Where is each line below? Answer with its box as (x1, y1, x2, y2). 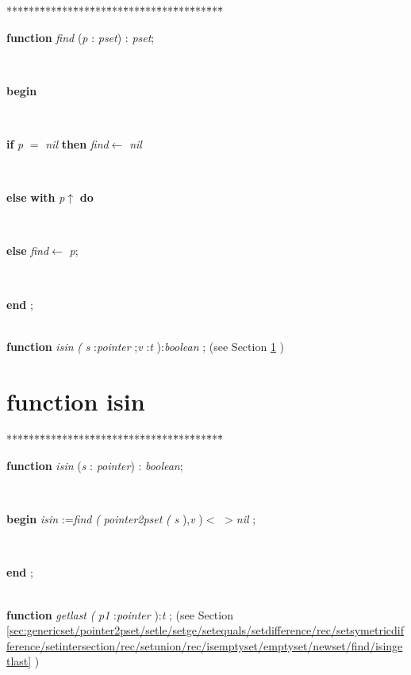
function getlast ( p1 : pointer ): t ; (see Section (6, 606, 233, 623)
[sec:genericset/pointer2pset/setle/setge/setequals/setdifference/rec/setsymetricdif (6, 622, 404, 638)
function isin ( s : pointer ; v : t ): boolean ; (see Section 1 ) (6, 337, 284, 354)
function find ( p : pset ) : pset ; (6, 29, 155, 45)
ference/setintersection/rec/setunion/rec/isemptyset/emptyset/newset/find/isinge (6, 637, 403, 654)
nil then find (45, 135, 109, 152)
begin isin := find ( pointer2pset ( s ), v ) (6, 511, 203, 527)
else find (6, 242, 49, 259)
